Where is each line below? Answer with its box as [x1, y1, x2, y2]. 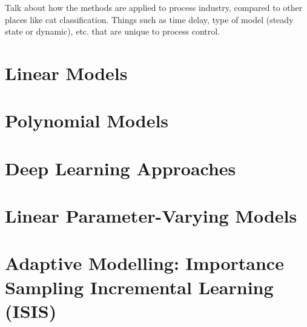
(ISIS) [5, 298, 57, 323]
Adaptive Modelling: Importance [5, 251, 284, 275]
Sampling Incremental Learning [5, 274, 274, 299]
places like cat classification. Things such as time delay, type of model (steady [5, 13, 294, 25]
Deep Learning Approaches [5, 155, 236, 180]
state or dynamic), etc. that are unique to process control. [5, 25, 220, 38]
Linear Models [5, 60, 128, 85]
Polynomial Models [5, 108, 169, 133]
